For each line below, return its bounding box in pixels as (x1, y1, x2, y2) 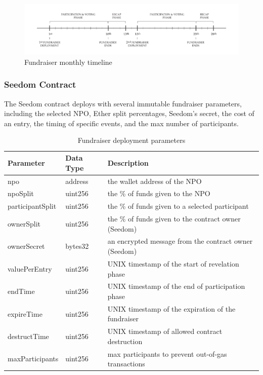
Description (107, 157, 149, 168)
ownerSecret (8, 241, 45, 251)
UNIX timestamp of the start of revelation (107, 258, 239, 269)
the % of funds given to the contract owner (107, 213, 241, 224)
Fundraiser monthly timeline (24, 56, 112, 67)
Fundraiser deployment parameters (77, 135, 186, 145)
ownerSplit (8, 218, 41, 229)
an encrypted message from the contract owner (107, 236, 253, 246)
